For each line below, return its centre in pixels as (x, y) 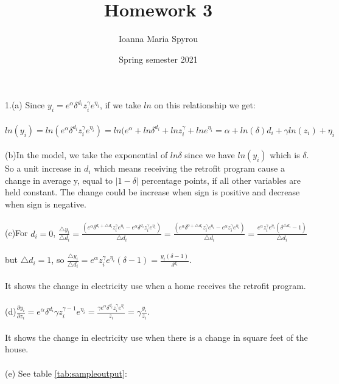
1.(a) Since (25, 105)
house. (17, 349)
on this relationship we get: (205, 105)
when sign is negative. (46, 204)
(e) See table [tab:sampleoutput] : (66, 373)
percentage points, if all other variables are (221, 180)
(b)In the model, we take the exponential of (86, 155)
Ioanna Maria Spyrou (158, 39)
